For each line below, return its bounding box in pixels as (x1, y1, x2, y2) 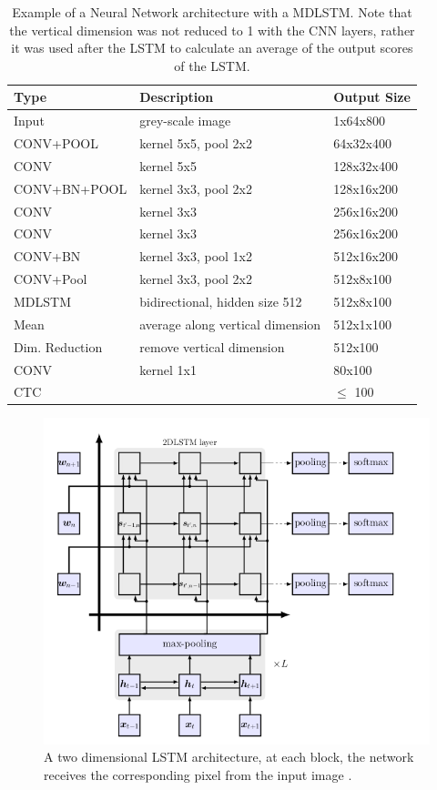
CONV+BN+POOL (14, 178, 127, 197)
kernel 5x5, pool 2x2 (139, 134, 252, 153)
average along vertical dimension (139, 314, 321, 333)
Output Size (333, 87, 411, 106)
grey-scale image (139, 111, 231, 130)
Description (139, 87, 214, 106)
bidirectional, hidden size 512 (139, 291, 302, 310)
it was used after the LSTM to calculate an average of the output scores (11, 38, 413, 57)
